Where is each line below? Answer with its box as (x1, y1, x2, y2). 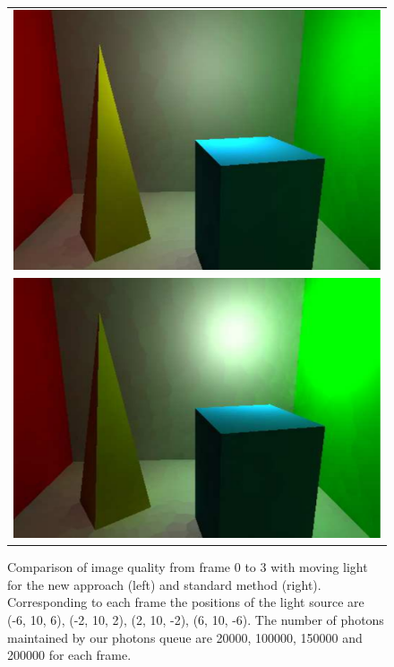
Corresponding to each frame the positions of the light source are (7, 593, 364, 611)
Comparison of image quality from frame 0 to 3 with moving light (7, 558, 368, 576)
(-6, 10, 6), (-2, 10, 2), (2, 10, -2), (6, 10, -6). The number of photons (7, 610, 384, 628)
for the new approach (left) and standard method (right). (7, 575, 321, 593)
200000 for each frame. (7, 645, 132, 664)
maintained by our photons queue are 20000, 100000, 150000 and (7, 628, 363, 646)
